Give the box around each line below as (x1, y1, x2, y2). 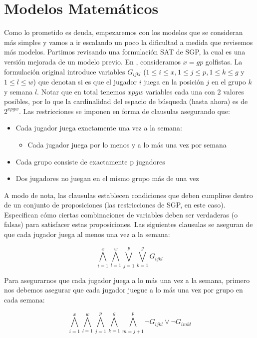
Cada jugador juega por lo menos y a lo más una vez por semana (27, 139, 227, 149)
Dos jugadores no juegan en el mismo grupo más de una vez (15, 173, 199, 183)
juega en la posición (144, 76, 204, 86)
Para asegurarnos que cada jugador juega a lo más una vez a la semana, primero (4, 274, 250, 285)
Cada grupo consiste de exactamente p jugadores (15, 156, 165, 166)
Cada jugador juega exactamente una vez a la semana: (15, 122, 182, 133)
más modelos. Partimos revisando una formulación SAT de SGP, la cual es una (4, 46, 246, 57)
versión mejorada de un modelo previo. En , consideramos (4, 56, 181, 66)
